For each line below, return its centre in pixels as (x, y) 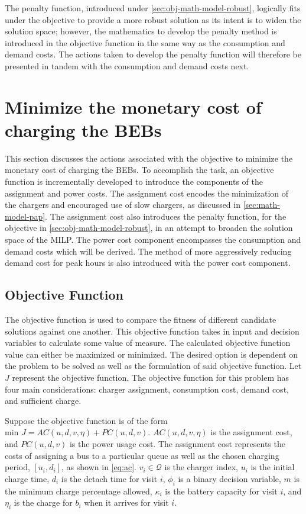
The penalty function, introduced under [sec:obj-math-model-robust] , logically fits (153, 8)
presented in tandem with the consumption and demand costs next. (127, 65)
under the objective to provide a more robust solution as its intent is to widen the (153, 19)
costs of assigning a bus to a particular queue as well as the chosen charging (142, 455)
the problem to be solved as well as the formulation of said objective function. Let (153, 366)
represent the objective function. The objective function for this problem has (151, 377)
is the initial (273, 467)
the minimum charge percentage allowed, (79, 491)
